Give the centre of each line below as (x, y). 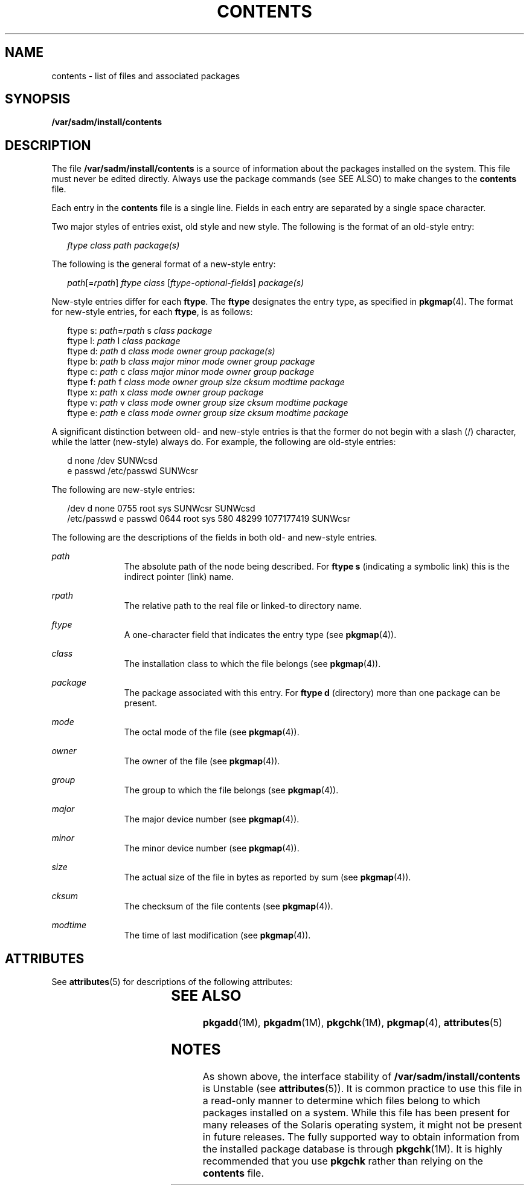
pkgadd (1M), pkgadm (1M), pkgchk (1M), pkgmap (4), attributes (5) (352, 1023)
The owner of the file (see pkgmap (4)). (202, 761)
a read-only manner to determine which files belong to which (341, 1100)
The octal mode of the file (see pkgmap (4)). (212, 732)
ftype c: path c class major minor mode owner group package (191, 372)
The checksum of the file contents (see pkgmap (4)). (229, 906)
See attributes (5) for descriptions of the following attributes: (172, 982)
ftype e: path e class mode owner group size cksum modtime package (208, 413)
